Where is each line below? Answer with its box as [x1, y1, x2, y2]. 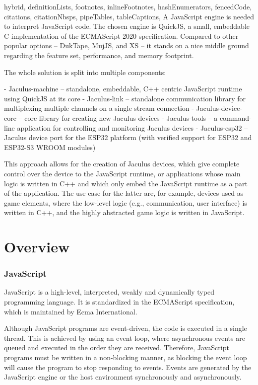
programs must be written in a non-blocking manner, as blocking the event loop [4, 352, 247, 363]
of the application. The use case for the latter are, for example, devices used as [4, 188, 244, 198]
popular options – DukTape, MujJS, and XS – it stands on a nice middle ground [4, 40, 249, 51]
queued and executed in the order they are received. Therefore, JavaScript [4, 342, 229, 353]
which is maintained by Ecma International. [4, 306, 137, 316]
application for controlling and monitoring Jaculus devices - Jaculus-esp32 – [17, 122, 248, 133]
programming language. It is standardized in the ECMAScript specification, [4, 297, 235, 307]
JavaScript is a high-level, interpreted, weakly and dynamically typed [4, 287, 214, 297]
